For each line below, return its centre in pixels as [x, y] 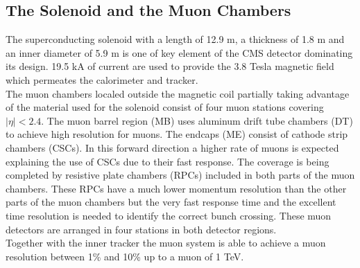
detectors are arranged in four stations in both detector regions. [141, 229]
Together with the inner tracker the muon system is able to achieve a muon [166, 243]
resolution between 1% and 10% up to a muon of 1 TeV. [125, 256]
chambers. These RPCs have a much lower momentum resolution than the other [176, 188]
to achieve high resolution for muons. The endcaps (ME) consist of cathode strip [177, 134]
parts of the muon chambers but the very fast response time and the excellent [171, 202]
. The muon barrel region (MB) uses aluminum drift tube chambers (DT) [197, 120]
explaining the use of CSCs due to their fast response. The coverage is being [168, 161]
